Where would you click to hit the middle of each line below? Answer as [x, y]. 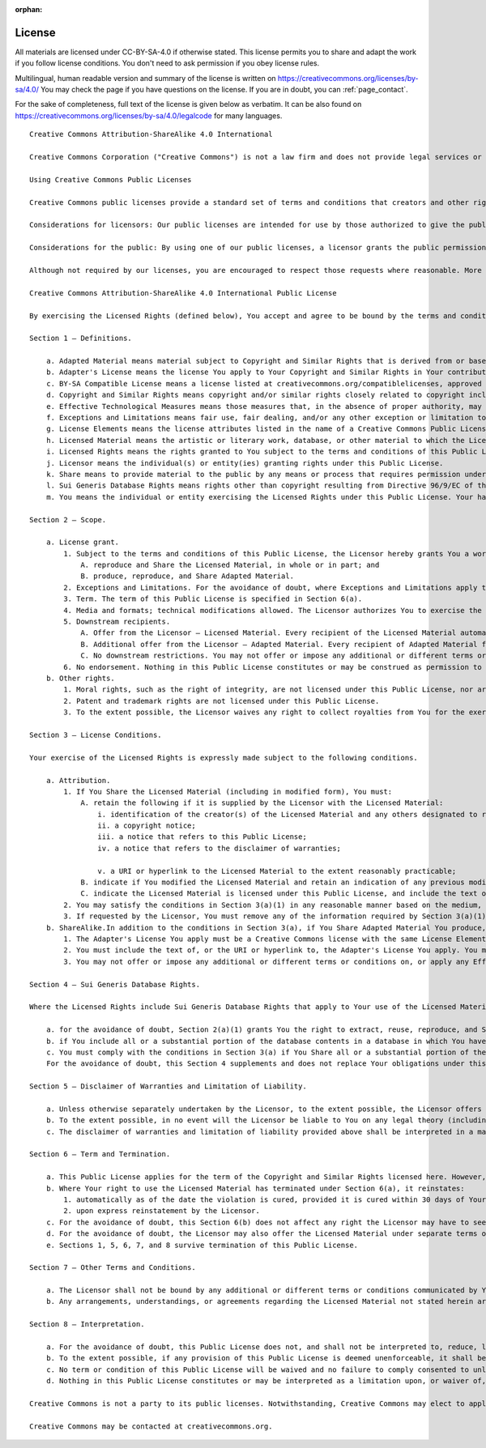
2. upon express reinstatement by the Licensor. [162, 1211]
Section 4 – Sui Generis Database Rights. [115, 984]
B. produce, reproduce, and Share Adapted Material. [188, 576]
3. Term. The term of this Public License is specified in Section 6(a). [213, 599]
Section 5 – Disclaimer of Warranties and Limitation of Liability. [168, 1086]
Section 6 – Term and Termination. [100, 1154]
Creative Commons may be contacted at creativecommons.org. [151, 1426]
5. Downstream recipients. [117, 622]
